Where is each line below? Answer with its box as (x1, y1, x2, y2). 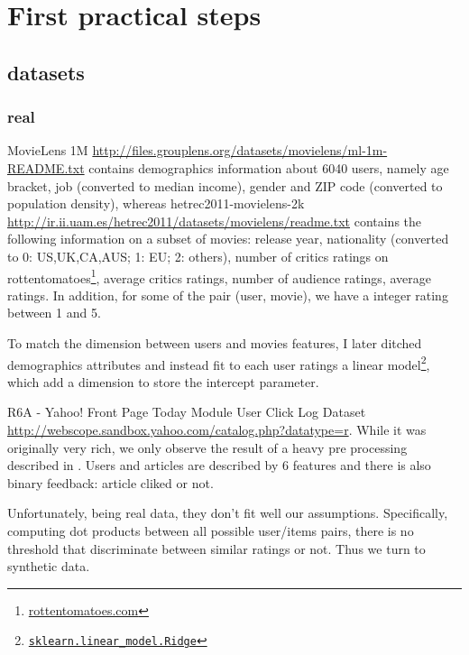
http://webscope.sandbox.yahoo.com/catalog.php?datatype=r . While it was (7, 420, 427, 438)
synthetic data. (7, 557, 90, 576)
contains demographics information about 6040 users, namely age (88, 158, 449, 177)
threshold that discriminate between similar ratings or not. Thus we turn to (7, 539, 426, 558)
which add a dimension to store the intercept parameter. (7, 372, 319, 391)
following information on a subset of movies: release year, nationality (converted (7, 229, 449, 248)
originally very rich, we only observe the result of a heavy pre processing (7, 438, 408, 457)
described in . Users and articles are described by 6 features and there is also (7, 456, 431, 475)
